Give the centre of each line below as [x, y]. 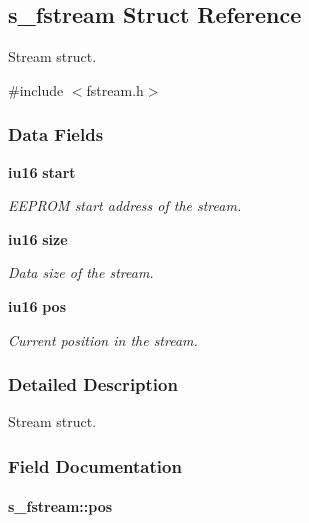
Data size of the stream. [81, 272]
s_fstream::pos [60, 506]
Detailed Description [93, 384]
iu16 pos [37, 305]
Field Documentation [95, 465]
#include [36, 89]
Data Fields [56, 134]
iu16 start [42, 171]
